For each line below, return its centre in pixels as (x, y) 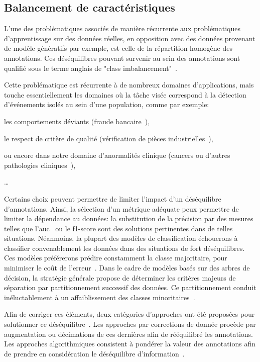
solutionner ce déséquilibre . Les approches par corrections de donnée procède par (130, 324)
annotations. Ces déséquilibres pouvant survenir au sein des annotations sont (122, 58)
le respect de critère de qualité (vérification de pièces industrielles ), (109, 138)
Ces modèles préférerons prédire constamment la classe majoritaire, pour (116, 258)
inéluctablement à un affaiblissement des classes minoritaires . (100, 297)
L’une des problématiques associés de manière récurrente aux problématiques (122, 28)
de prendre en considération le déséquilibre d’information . (94, 353)
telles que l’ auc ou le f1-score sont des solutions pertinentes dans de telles (118, 228)
